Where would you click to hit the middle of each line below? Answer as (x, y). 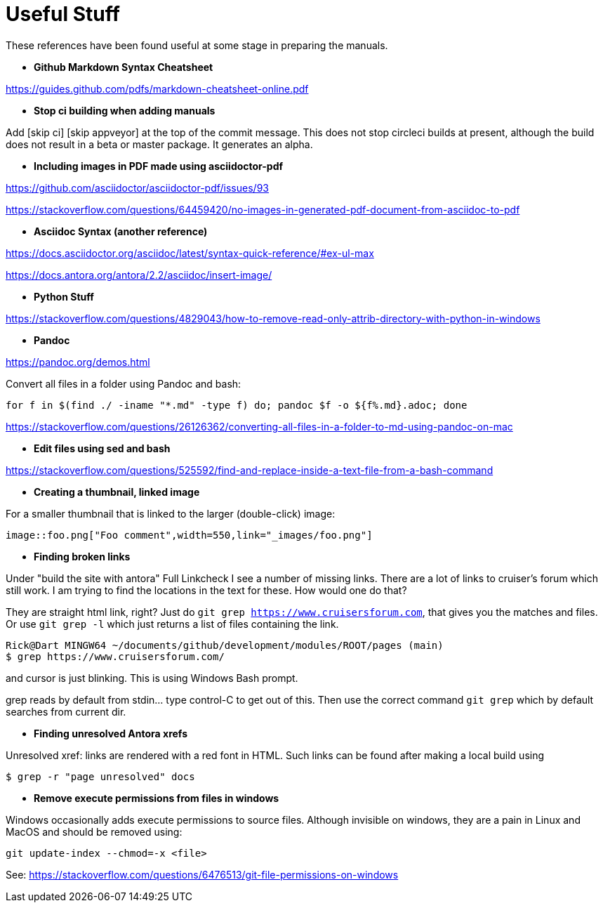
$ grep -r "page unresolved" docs (100, 776)
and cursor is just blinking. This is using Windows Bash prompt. (152, 678)
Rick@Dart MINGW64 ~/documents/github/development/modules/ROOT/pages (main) (225, 645)
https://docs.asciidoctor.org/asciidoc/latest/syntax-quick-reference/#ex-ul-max (190, 253)
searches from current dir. (66, 711)
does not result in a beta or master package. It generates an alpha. (159, 144)
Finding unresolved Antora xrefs (111, 733)
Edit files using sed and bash (102, 448)
